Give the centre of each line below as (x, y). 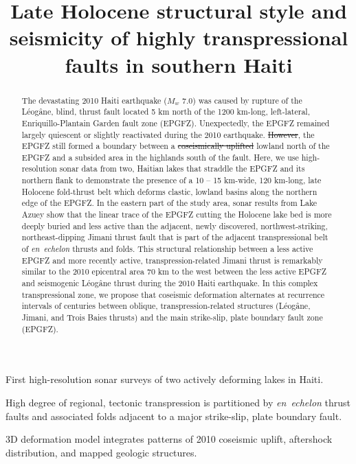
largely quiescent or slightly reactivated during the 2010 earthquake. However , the (168, 134)
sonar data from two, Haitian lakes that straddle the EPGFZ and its (182, 169)
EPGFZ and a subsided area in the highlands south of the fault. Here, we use (160, 157)
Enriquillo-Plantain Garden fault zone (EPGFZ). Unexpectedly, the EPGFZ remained (176, 123)
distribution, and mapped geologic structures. (101, 452)
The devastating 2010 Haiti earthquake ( (94, 100)
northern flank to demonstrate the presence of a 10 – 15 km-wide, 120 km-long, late (171, 180)
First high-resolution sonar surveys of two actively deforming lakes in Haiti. (165, 379)
